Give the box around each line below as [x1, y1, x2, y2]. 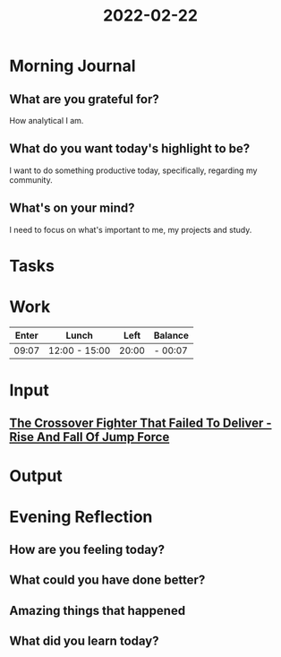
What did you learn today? [9, 634, 159, 649]
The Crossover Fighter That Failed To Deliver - [9, 416, 272, 431]
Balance [153, 329, 190, 341]
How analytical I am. [9, 116, 84, 125]
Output [9, 465, 63, 486]
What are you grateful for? [9, 91, 159, 107]
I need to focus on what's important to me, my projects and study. [9, 224, 252, 235]
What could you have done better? [9, 573, 206, 588]
